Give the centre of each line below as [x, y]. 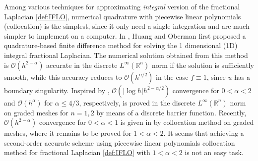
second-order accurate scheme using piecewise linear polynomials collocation [120, 142]
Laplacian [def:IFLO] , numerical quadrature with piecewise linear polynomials [123, 16]
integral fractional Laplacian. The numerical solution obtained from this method [126, 55]
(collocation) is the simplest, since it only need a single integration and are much [127, 26]
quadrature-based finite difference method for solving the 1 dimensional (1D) [121, 45]
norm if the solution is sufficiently [203, 65]
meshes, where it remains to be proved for [68, 133]
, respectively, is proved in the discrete [137, 102]
